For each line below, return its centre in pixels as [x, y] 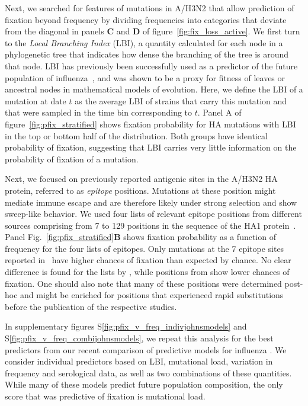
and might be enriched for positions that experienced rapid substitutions [152, 295]
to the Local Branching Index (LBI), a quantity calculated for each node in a [144, 42]
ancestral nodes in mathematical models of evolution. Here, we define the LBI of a [154, 89]
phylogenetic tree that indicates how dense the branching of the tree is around [147, 54]
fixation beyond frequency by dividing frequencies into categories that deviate [146, 19]
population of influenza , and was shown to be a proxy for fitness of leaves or [145, 77]
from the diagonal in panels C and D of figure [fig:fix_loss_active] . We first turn [153, 31]
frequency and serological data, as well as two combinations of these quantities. [148, 373]
